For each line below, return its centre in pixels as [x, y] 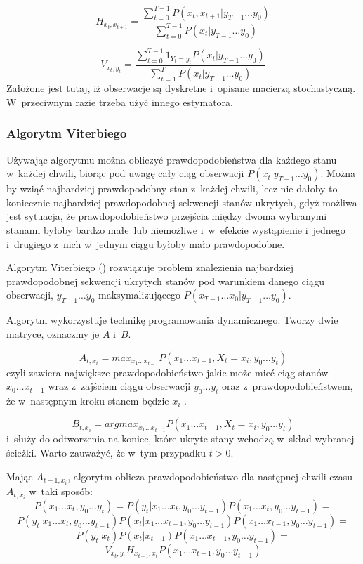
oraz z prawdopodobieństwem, [288, 386]
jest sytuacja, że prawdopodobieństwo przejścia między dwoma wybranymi [167, 216]
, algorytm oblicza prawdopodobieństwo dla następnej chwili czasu [210, 476]
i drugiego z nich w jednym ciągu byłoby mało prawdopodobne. [146, 243]
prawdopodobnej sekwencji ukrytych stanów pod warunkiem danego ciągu [165, 281]
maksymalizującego [139, 295]
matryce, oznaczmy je [53, 333]
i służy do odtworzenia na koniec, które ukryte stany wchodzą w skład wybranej [180, 439]
